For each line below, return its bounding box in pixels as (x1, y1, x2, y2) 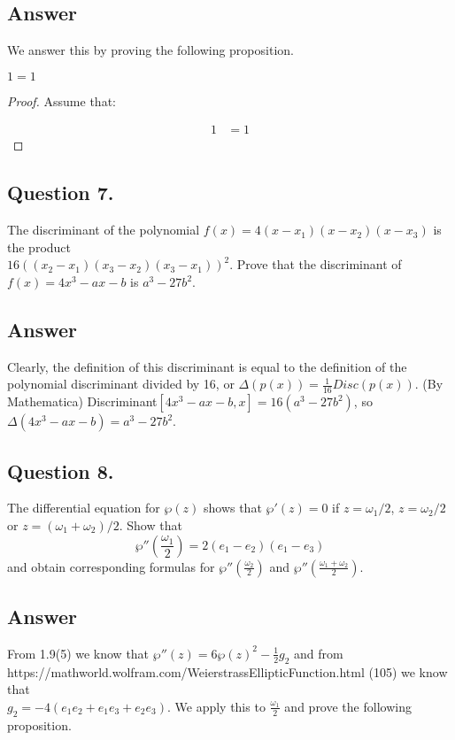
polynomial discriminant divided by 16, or (7, 374, 235, 393)
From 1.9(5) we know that (7, 644, 150, 662)
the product (7, 237, 72, 256)
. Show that (119, 516, 182, 535)
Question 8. (7, 457, 114, 484)
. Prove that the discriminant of (229, 255, 402, 274)
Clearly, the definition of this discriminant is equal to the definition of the (7, 357, 407, 375)
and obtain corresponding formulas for (7, 557, 215, 575)
